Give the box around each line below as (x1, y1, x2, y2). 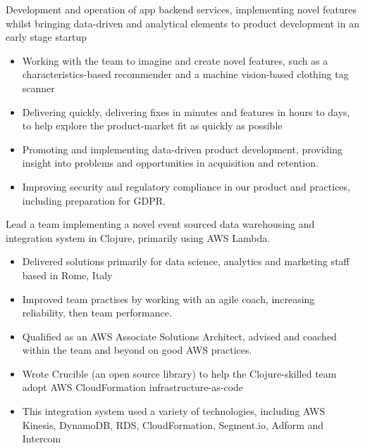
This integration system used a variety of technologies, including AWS (22, 404, 326, 418)
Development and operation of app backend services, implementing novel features (6, 2, 357, 16)
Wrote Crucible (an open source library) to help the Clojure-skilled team (22, 366, 337, 380)
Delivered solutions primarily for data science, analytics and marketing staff (22, 254, 349, 269)
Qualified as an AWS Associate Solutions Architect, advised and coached (22, 328, 337, 343)
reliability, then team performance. (22, 305, 172, 320)
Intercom (22, 431, 61, 446)
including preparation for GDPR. (22, 193, 166, 207)
